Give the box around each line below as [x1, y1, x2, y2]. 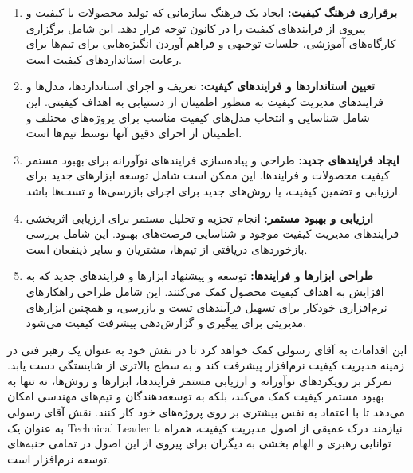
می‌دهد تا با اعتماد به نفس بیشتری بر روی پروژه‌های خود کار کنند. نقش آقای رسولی [7, 404, 405, 420]
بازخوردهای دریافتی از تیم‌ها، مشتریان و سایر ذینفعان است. [26, 240, 308, 257]
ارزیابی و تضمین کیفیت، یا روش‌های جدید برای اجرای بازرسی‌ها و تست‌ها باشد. [26, 182, 401, 199]
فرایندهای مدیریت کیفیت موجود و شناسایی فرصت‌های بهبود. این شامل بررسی [26, 225, 399, 242]
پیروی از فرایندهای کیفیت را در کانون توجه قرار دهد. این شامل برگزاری [26, 19, 366, 36]
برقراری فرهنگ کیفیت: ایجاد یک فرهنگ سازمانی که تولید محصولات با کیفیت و [26, 4, 398, 20]
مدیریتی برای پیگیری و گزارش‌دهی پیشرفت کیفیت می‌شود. [26, 314, 307, 331]
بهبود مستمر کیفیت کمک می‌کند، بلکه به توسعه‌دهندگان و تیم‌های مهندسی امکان [7, 388, 384, 404]
